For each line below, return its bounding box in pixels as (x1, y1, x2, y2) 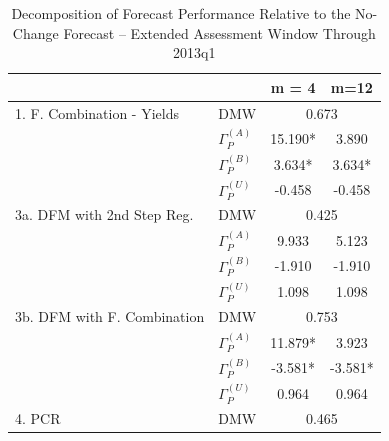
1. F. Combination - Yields (15, 102, 179, 123)
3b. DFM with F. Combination (15, 306, 205, 327)
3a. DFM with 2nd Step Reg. (15, 204, 194, 225)
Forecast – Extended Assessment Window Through (63, 22, 376, 43)
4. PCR (15, 408, 61, 429)
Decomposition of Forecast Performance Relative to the (11, 3, 351, 23)
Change (12, 22, 59, 43)
